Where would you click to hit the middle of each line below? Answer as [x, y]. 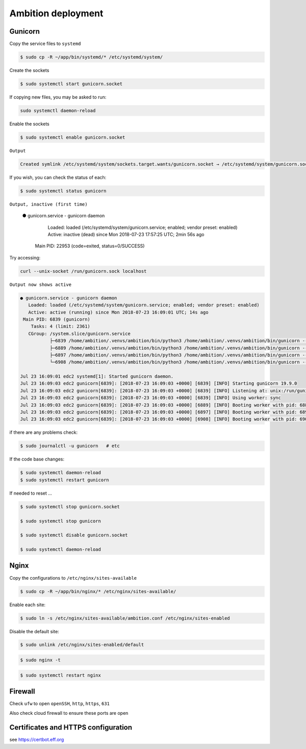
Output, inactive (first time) [48, 204]
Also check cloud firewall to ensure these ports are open [69, 713]
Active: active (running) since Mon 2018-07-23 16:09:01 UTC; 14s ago [118, 312]
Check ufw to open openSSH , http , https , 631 [59, 704]
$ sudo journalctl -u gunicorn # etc [70, 446]
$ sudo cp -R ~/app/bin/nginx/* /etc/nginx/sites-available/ [98, 591]
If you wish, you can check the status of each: [58, 177]
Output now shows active [40, 285]
